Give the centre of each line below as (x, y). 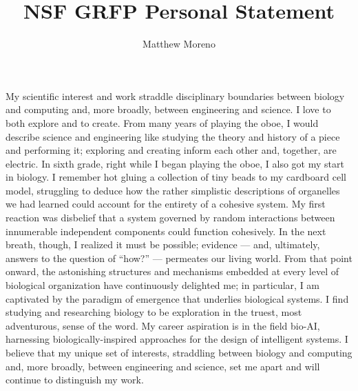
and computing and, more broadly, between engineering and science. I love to (168, 109)
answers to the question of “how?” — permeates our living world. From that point (179, 258)
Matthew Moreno (179, 44)
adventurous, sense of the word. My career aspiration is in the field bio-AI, (163, 325)
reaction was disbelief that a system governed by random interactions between (170, 218)
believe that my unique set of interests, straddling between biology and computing (179, 352)
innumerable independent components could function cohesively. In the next (166, 231)
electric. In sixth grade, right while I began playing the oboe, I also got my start (175, 163)
